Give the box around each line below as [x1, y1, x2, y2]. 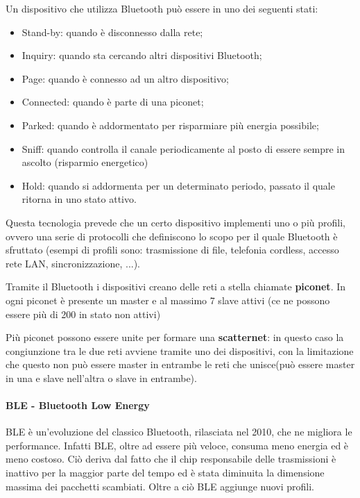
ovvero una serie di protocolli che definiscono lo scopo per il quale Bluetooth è [6, 229, 338, 243]
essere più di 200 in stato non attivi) [6, 306, 161, 321]
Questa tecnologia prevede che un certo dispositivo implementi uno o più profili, [6, 215, 345, 229]
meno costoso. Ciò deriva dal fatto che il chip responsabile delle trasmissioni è [6, 451, 336, 466]
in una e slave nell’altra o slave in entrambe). [6, 370, 197, 385]
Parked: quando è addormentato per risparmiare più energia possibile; [22, 117, 319, 132]
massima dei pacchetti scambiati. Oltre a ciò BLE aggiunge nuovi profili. [6, 479, 314, 493]
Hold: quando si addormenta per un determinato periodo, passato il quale [22, 178, 335, 192]
